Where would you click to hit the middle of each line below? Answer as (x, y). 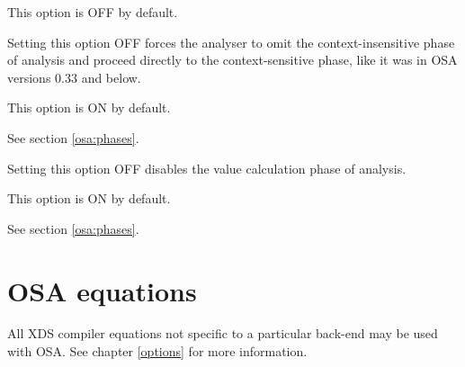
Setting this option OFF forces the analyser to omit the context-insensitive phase (231, 42)
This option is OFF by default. (93, 12)
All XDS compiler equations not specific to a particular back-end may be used (223, 333)
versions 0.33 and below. (74, 77)
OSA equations (102, 290)
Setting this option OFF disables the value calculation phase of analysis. (207, 168)
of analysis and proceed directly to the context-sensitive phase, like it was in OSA (232, 60)
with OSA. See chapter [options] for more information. (157, 351)
